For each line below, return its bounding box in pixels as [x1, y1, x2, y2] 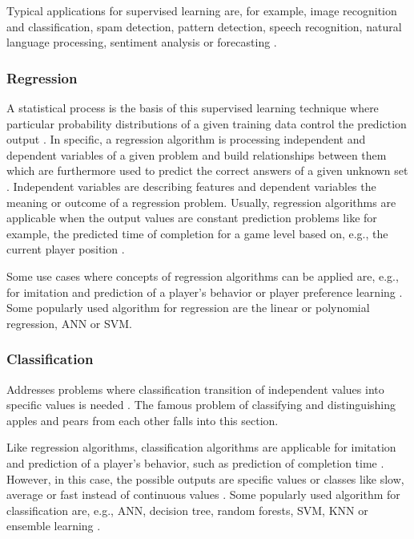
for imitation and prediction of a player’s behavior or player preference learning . [6, 283, 403, 300]
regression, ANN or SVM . [6, 314, 133, 331]
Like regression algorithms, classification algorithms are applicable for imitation [6, 439, 396, 456]
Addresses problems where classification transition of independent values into [6, 380, 384, 397]
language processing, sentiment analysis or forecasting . [6, 34, 277, 51]
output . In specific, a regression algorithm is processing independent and [6, 131, 366, 148]
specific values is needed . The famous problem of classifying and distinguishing [6, 396, 396, 413]
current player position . [6, 241, 125, 257]
